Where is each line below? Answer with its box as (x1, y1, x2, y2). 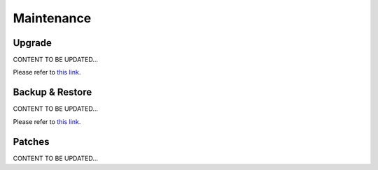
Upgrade (13, 37, 52, 49)
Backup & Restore (13, 86, 92, 98)
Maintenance (13, 10, 92, 26)
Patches (13, 136, 50, 148)
